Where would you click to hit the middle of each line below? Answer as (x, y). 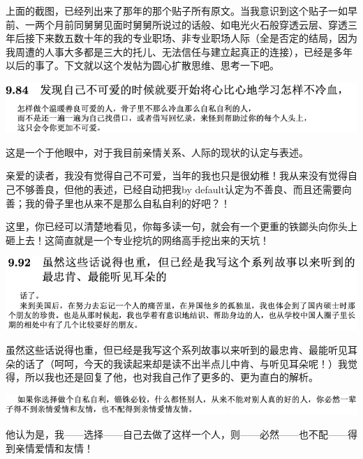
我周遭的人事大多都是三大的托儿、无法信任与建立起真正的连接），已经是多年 (179, 51)
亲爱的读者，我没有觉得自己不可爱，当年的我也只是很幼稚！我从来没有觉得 (177, 175)
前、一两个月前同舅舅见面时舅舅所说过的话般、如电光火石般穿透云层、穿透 (177, 24)
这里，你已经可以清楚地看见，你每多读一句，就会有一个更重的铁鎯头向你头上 (181, 226)
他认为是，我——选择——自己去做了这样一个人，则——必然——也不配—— (177, 434)
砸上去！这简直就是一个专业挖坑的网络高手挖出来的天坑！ (138, 240)
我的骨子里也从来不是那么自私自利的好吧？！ (127, 203)
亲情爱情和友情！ (54, 447)
